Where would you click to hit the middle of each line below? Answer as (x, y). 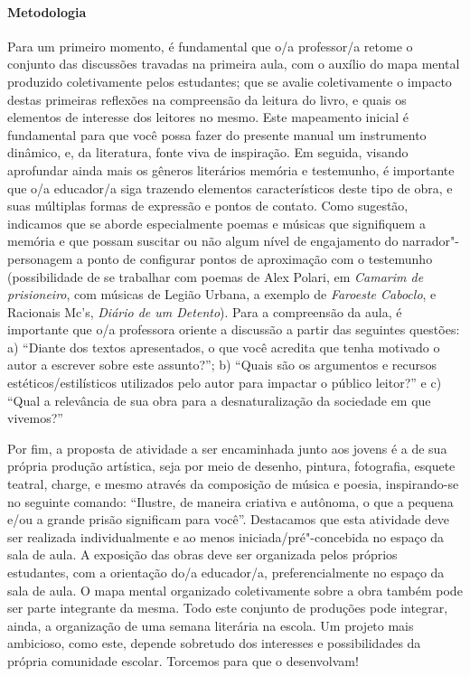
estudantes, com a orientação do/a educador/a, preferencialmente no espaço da (226, 573)
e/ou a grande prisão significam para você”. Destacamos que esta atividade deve (229, 519)
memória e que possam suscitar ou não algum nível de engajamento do (203, 241)
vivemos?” (35, 418)
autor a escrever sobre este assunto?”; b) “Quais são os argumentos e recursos (222, 365)
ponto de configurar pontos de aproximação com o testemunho (260, 258)
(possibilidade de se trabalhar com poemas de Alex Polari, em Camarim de (216, 276)
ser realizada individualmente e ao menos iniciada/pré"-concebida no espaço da (226, 536)
